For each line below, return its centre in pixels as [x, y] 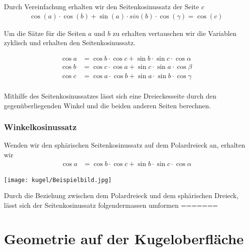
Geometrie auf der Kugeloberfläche [124, 238]
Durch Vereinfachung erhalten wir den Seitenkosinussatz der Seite [101, 6]
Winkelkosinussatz [40, 127]
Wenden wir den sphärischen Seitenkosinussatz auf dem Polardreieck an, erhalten [125, 145]
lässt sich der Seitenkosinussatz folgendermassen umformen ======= [111, 205]
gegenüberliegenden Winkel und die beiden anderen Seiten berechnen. [108, 105]
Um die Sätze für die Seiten [45, 33]
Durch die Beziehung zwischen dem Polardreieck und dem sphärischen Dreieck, [121, 195]
